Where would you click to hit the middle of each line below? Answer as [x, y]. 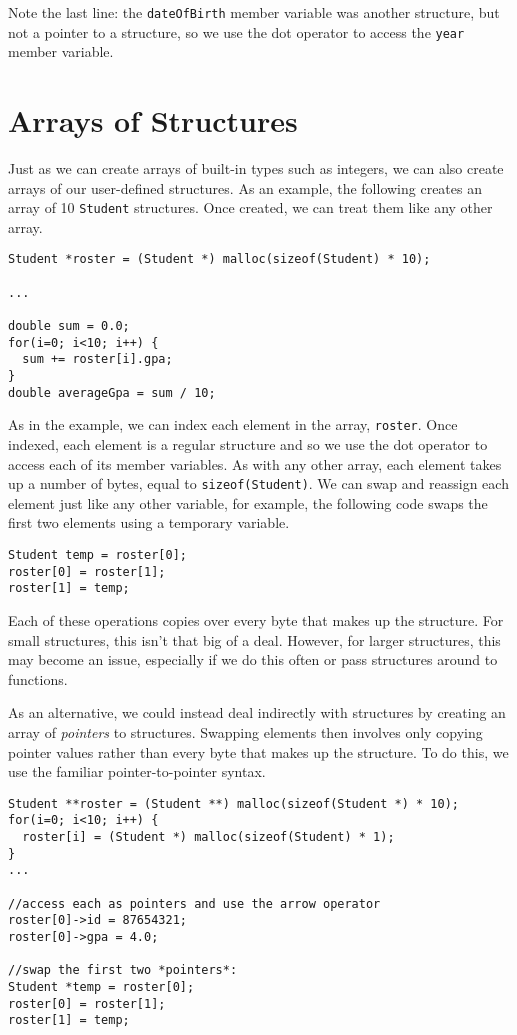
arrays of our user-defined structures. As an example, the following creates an [245, 187]
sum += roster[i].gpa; [97, 359]
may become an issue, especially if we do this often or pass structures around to [253, 659]
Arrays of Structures [153, 120]
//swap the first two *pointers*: [123, 970]
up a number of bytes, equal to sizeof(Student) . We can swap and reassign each [258, 483]
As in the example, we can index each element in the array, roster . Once [233, 424]
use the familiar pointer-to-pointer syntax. [137, 771]
